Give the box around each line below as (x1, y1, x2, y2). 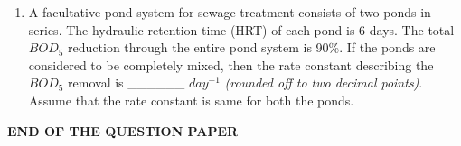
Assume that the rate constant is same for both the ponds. (28, 90, 354, 109)
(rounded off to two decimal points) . (224, 73, 423, 92)
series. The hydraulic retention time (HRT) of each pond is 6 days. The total (28, 20, 455, 39)
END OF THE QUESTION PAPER (7, 121, 239, 140)
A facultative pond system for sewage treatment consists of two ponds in (28, 3, 431, 21)
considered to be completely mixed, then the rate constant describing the (28, 55, 434, 74)
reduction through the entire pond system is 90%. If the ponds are (68, 38, 436, 57)
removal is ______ (68, 73, 185, 92)
